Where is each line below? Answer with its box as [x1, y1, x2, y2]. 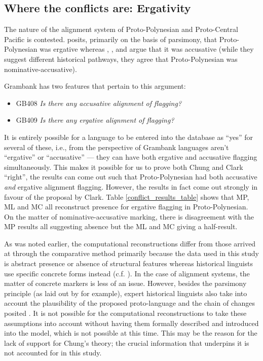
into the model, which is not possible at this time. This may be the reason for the [4, 328, 257, 338]
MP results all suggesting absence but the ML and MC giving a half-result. [4, 221, 238, 232]
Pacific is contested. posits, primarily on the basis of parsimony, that [4, 33, 217, 44]
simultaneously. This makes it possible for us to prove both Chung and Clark [4, 161, 243, 172]
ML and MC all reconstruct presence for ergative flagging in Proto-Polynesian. [4, 201, 248, 212]
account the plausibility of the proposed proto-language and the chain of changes [4, 298, 255, 308]
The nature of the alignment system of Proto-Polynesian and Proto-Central [4, 24, 238, 34]
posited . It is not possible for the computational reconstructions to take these [4, 308, 247, 318]
